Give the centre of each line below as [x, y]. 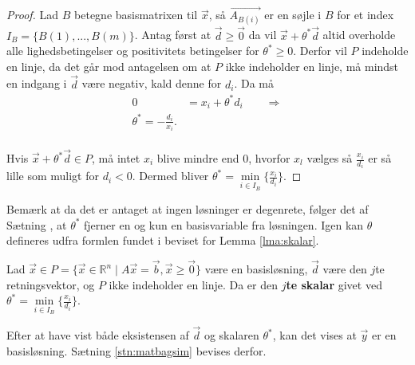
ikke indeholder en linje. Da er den [194, 284]
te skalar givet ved [334, 284]
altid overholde [359, 35]
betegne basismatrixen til [136, 15]
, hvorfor [269, 158]
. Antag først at [173, 35]
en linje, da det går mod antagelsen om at [109, 66]
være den [345, 269]
